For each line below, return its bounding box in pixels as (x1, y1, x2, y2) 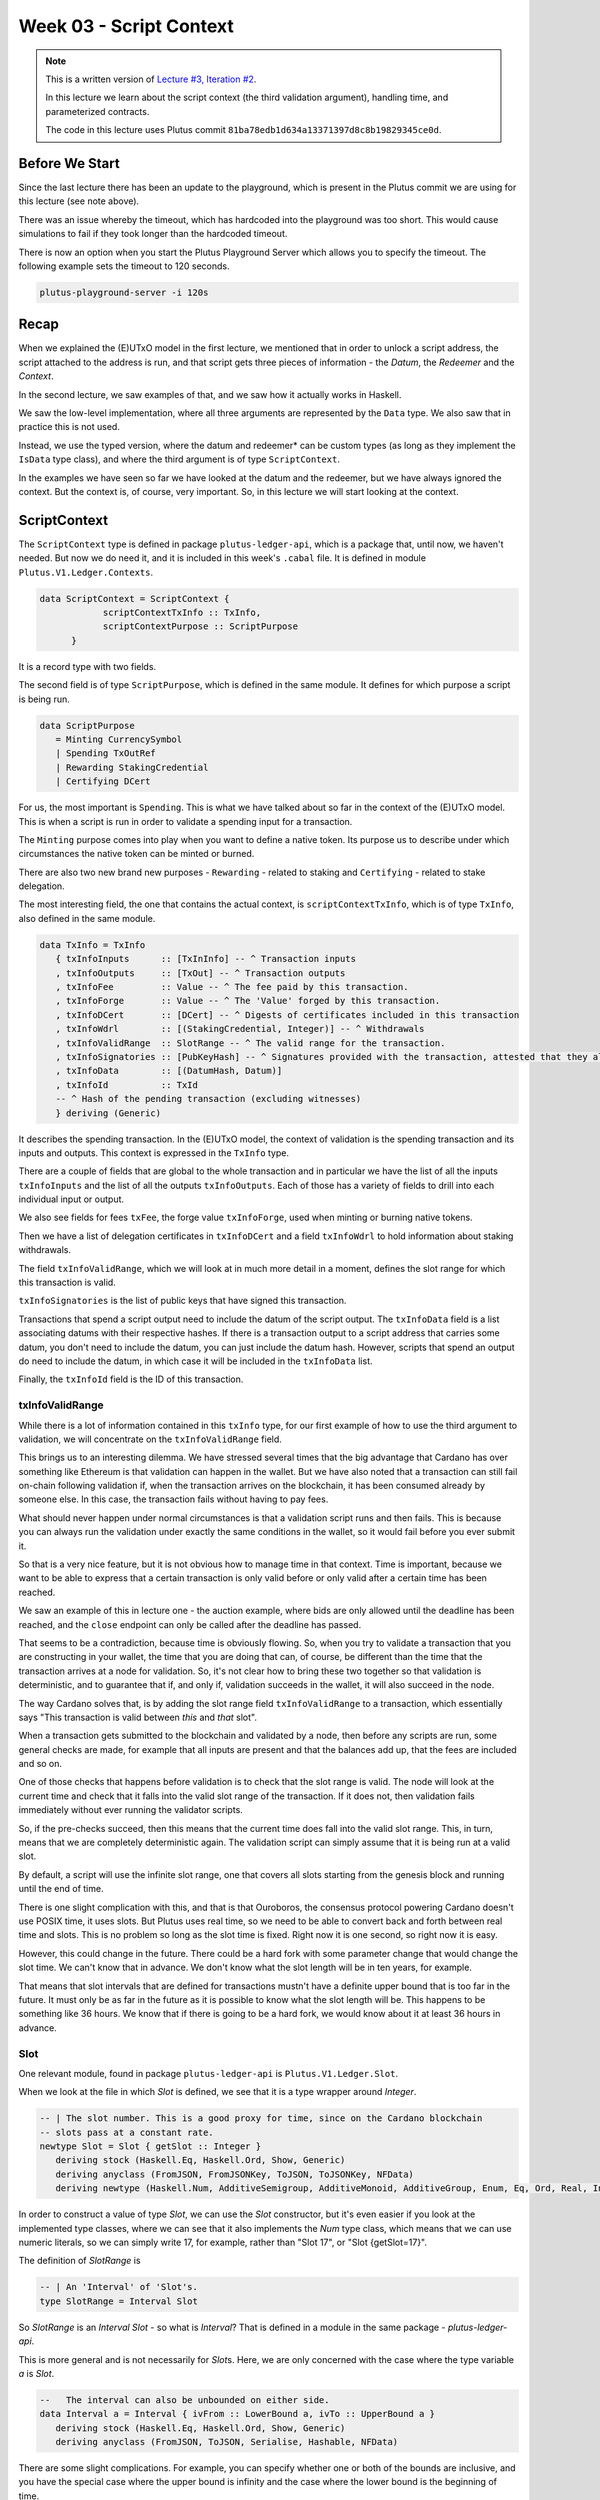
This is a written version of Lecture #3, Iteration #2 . (45, 73, 257, 85)
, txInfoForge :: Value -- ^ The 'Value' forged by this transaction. (55, 995, 441, 1007)
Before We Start (18, 155, 120, 172)
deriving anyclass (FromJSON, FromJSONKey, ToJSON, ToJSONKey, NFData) (55, 2168, 415, 2180)
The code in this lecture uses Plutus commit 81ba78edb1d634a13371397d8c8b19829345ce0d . (45, 124, 442, 136)
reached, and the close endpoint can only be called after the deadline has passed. (18, 1618, 362, 1630)
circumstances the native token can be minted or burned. (18, 848, 255, 860)
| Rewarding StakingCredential (55, 761, 209, 773)
